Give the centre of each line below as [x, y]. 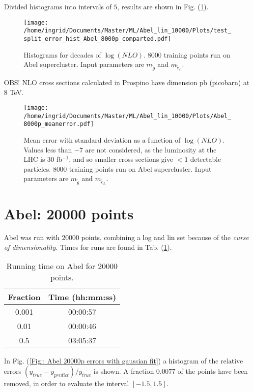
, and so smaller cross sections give [121, 159]
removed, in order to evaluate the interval [67, 383]
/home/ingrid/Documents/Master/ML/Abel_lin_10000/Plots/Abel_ [127, 116]
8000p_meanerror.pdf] [59, 124]
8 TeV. [14, 92]
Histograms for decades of [62, 54]
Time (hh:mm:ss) [82, 297]
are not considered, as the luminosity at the [151, 149]
